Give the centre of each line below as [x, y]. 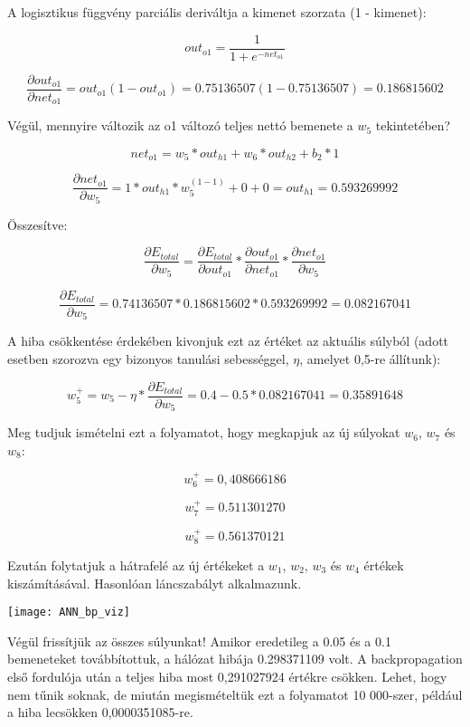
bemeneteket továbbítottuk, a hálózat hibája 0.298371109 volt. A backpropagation [235, 659]
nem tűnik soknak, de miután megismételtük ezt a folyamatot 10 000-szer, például [235, 694]
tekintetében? [413, 125]
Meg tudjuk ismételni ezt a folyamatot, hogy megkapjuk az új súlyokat [204, 432]
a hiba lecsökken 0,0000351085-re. [100, 712]
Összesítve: [38, 224]
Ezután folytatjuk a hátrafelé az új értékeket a [136, 564]
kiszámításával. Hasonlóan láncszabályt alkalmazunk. [155, 583]
